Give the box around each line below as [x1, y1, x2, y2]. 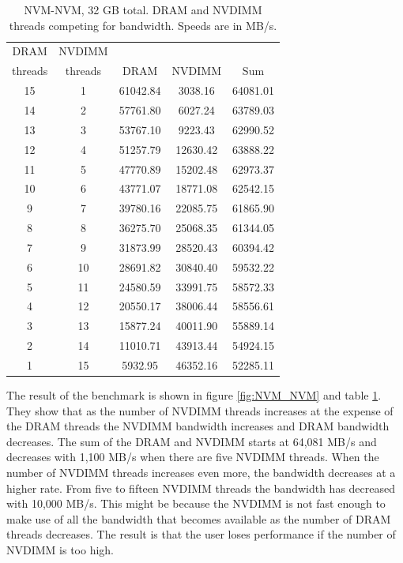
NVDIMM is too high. [6, 541, 115, 557]
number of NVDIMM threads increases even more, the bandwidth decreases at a [6, 464, 396, 480]
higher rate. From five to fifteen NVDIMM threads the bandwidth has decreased [6, 479, 395, 496]
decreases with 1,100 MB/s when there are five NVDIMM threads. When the [6, 449, 379, 465]
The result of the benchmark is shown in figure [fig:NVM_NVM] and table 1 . [6, 387, 382, 403]
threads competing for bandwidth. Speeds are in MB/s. [9, 17, 277, 33]
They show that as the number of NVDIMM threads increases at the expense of [6, 402, 394, 418]
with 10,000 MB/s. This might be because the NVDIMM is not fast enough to [6, 495, 386, 512]
